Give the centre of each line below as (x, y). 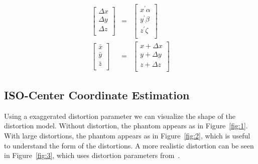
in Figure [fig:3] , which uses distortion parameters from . (92, 155)
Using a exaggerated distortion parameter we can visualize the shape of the (120, 116)
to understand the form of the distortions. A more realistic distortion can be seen (129, 145)
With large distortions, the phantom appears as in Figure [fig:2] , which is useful (127, 135)
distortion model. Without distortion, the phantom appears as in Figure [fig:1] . (126, 126)
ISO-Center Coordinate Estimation (97, 95)
